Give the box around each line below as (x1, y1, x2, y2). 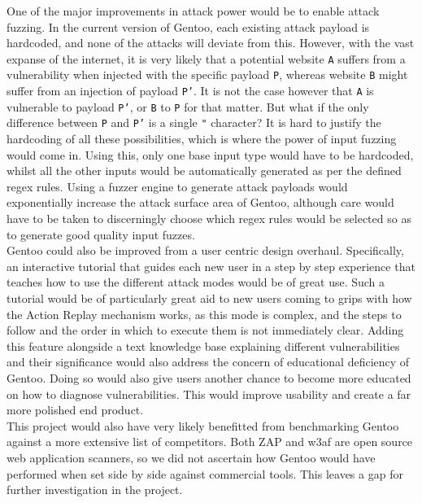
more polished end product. (7, 401, 144, 418)
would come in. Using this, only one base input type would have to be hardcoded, (7, 146, 414, 163)
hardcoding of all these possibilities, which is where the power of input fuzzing (7, 130, 397, 147)
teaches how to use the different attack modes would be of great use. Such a (7, 273, 385, 291)
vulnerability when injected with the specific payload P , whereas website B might (7, 66, 408, 83)
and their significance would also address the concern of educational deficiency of (7, 353, 410, 370)
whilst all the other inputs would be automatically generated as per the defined (7, 162, 402, 179)
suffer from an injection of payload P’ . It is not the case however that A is (7, 82, 374, 99)
